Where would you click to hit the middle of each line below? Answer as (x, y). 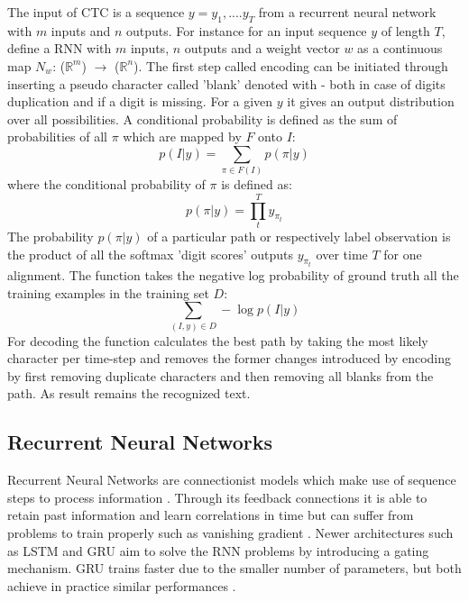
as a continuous (400, 48)
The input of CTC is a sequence (96, 12)
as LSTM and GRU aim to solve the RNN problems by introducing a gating (218, 550)
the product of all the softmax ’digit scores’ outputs (150, 254)
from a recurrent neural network (347, 12)
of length (405, 30)
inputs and (81, 30)
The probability (51, 236)
